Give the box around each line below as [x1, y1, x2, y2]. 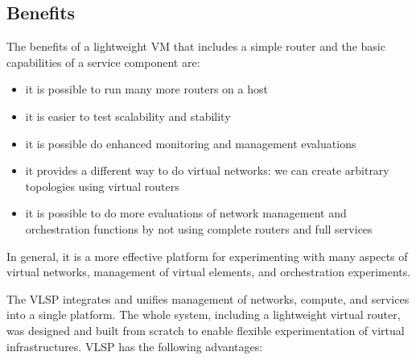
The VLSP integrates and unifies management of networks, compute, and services [6, 290, 410, 307]
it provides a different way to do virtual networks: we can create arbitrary [25, 162, 389, 179]
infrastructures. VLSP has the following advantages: [6, 337, 263, 354]
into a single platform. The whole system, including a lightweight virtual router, [6, 306, 401, 323]
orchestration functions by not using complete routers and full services [25, 220, 373, 237]
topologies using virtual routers [25, 177, 179, 194]
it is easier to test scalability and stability [25, 107, 231, 124]
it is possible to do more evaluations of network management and [25, 205, 347, 221]
